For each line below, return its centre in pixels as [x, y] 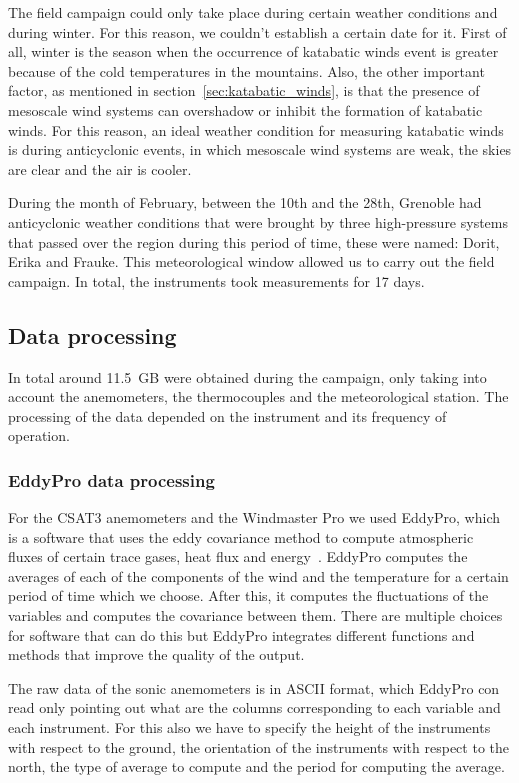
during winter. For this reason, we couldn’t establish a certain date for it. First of [257, 31]
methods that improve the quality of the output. [156, 654]
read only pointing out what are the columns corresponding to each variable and [254, 707]
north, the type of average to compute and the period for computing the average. [256, 766]
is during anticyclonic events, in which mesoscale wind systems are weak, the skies [260, 149]
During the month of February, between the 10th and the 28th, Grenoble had [245, 202]
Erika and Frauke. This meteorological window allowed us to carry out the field [251, 261]
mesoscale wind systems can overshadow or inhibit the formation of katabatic [245, 109]
